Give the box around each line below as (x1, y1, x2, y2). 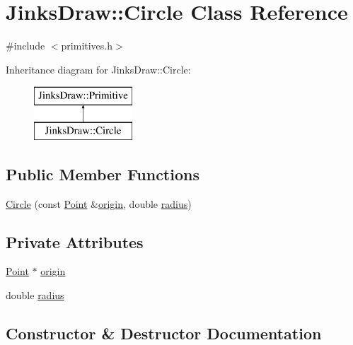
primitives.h (61, 38, 113, 53)
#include (6, 38, 45, 53)
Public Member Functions (6, 163, 199, 185)
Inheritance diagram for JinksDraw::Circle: (6, 62, 191, 76)
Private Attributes (6, 230, 144, 252)
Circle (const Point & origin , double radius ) (6, 196, 192, 211)
